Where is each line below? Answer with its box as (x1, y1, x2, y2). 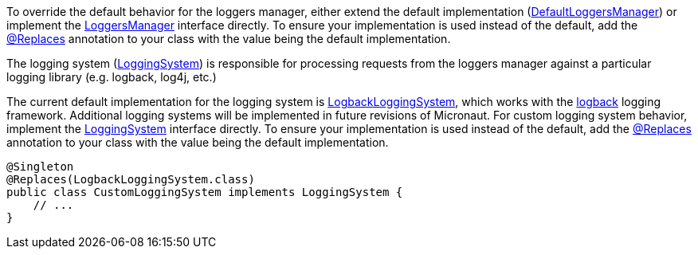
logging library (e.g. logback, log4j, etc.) (6, 70, 217, 84)
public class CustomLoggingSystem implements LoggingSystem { (6, 186, 403, 198)
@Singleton (6, 160, 74, 173)
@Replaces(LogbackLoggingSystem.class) (6, 173, 255, 186)
